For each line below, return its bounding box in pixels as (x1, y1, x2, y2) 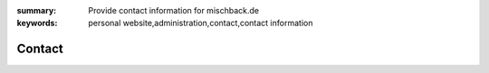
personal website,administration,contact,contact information (88, 18, 313, 29)
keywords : (16, 18, 58, 29)
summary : (16, 5, 57, 15)
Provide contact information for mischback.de (88, 5, 260, 15)
